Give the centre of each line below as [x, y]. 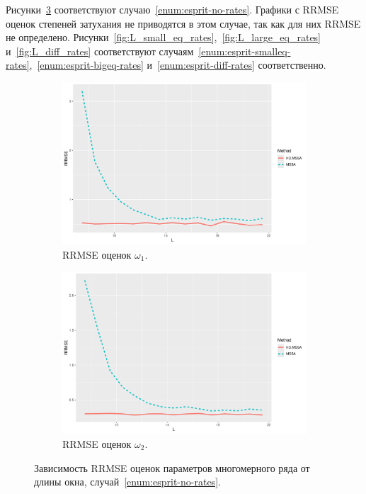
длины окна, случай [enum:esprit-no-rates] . [127, 482]
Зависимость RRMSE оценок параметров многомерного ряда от [172, 467]
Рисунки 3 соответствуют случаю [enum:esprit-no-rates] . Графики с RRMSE [172, 9]
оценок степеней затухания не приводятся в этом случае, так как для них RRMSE [183, 23]
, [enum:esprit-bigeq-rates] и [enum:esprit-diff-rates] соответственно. [178, 65]
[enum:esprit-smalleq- [245, 51]
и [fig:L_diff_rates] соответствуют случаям [100, 51]
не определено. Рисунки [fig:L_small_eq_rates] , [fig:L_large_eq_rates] [164, 37]
